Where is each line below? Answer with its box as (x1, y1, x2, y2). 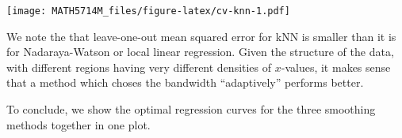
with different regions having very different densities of (6, 58, 272, 75)
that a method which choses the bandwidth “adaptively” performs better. (6, 74, 364, 91)
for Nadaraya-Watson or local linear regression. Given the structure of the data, (6, 43, 394, 60)
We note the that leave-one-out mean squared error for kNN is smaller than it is (6, 28, 396, 44)
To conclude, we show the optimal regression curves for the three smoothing (6, 101, 376, 117)
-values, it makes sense (281, 58, 391, 75)
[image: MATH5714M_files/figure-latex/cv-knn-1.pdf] (6, 6, 290, 17)
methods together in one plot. (6, 116, 151, 132)
